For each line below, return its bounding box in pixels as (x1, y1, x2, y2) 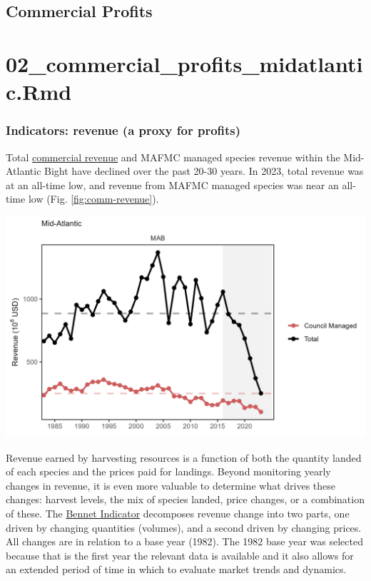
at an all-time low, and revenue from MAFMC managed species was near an (6, 177, 339, 192)
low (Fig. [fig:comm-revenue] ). (28, 191, 159, 206)
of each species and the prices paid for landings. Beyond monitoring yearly (6, 464, 331, 479)
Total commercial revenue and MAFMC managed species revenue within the (6, 149, 340, 164)
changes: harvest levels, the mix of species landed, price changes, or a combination (6, 492, 365, 507)
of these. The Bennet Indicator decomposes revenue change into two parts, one (6, 505, 350, 520)
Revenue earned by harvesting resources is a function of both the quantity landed (6, 450, 362, 465)
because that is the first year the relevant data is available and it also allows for (6, 547, 354, 562)
